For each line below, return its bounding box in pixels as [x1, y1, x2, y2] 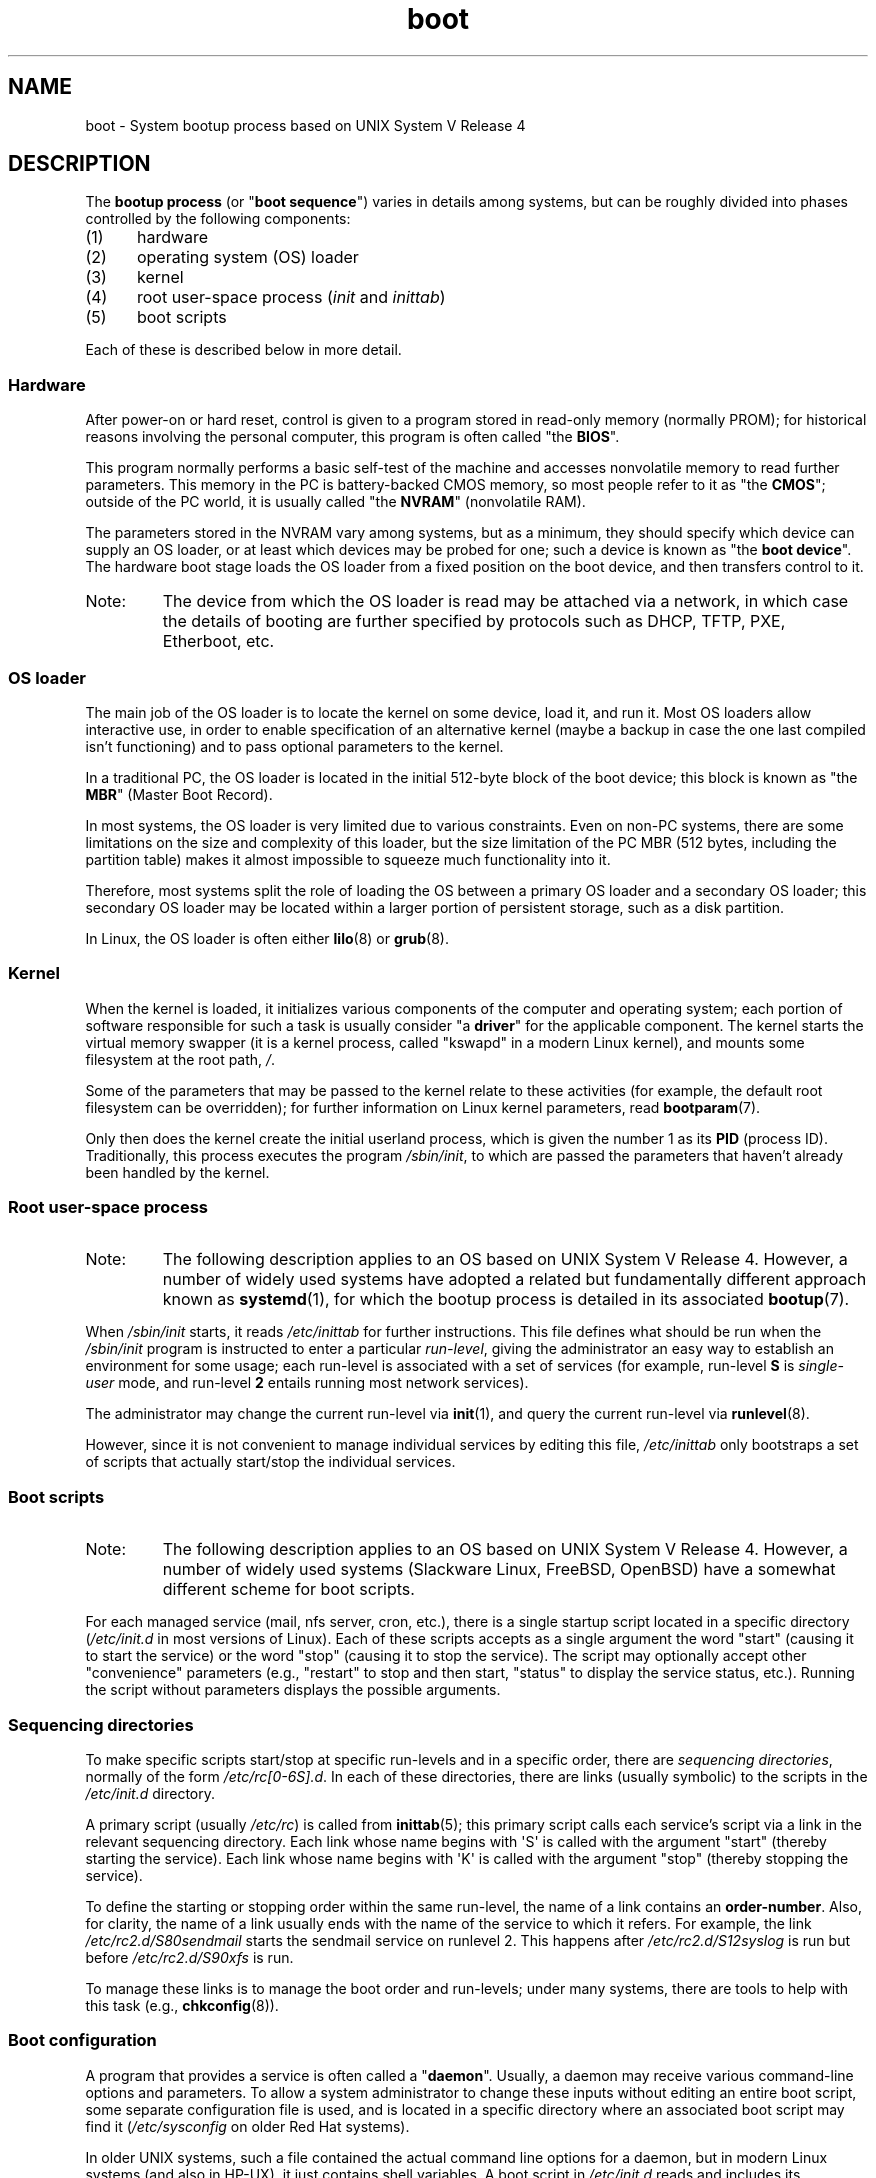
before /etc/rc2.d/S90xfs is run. [85, 1948, 294, 1966]
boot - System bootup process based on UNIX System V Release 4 [85, 116, 526, 134]
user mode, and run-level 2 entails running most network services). [85, 1374, 529, 1392]
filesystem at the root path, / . [85, 1050, 276, 1068]
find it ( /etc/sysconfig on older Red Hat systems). [85, 2117, 410, 2135]
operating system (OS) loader [136, 247, 359, 268]
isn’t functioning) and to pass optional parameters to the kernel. [85, 737, 504, 755]
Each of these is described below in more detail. [85, 341, 402, 359]
